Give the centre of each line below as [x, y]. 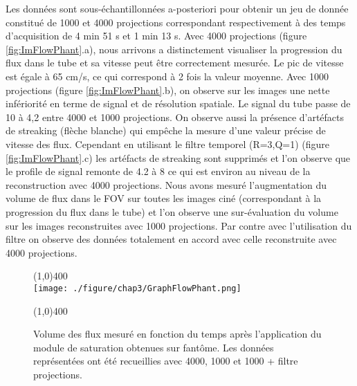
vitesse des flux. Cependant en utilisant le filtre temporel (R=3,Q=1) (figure [168, 144]
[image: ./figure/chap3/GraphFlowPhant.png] [137, 288]
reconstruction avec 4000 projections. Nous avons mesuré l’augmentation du [166, 184]
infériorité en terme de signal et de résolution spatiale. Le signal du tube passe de [178, 103]
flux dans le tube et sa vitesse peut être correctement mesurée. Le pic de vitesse [175, 63]
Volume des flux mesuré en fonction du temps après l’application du [177, 334]
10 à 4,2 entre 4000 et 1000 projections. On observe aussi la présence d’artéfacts [175, 117]
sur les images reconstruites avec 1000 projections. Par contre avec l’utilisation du [179, 225]
